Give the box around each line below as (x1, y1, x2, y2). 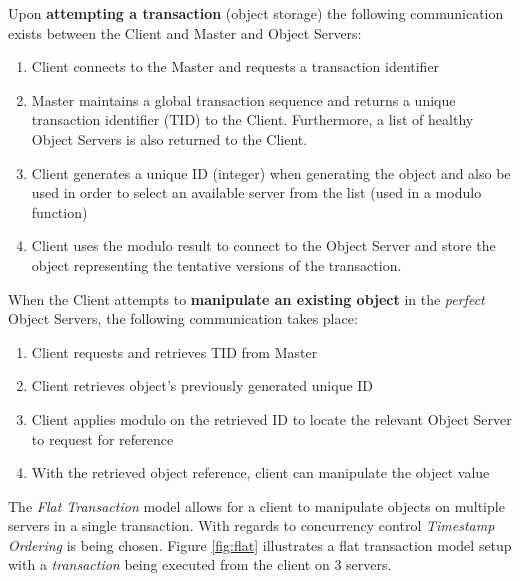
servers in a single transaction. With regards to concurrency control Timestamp (8, 515, 495, 536)
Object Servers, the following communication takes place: (8, 308, 358, 329)
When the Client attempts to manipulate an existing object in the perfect (8, 288, 485, 309)
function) (31, 201, 88, 222)
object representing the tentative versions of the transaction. (31, 254, 402, 275)
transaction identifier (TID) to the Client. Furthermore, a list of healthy (31, 109, 474, 130)
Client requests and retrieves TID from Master (31, 341, 318, 362)
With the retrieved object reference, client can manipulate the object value (31, 462, 490, 483)
